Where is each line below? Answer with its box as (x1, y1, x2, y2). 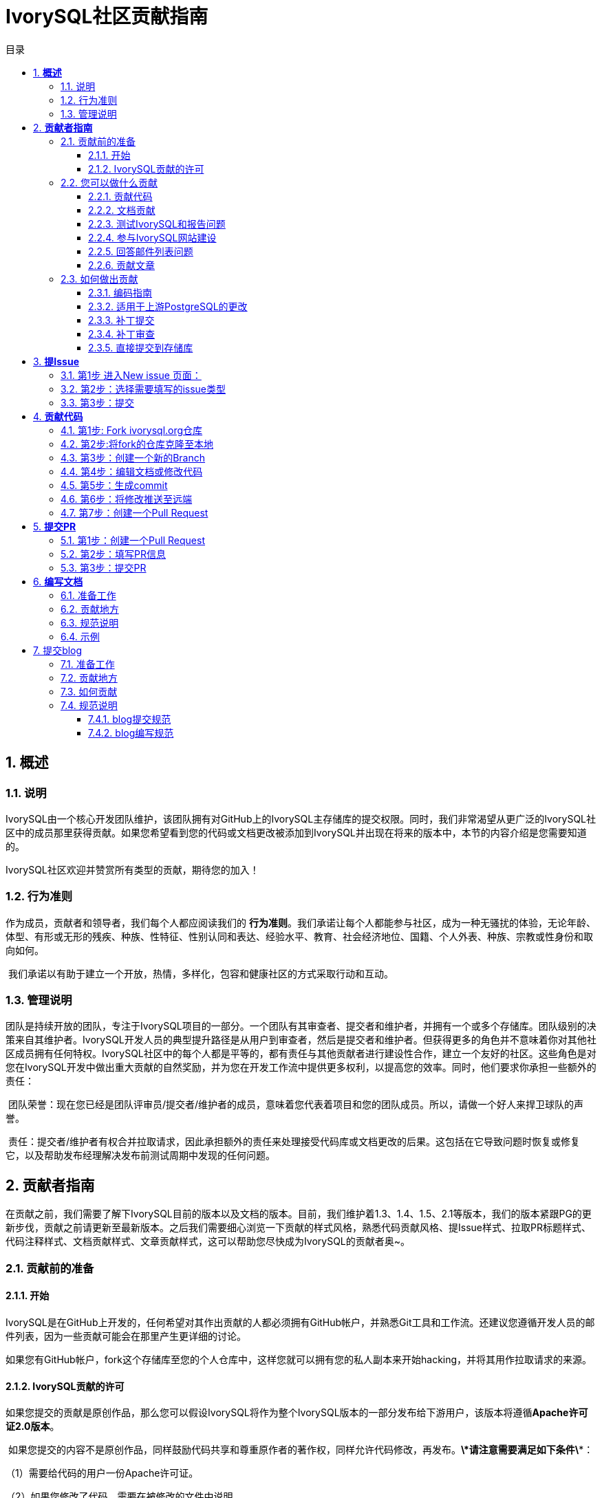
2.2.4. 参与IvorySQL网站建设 (88, 231, 217, 243)
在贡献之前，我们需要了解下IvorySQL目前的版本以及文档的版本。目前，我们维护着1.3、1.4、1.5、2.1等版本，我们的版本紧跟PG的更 (6, 1208, 592, 1220)
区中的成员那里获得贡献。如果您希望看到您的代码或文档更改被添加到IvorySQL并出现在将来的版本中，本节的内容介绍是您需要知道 (6, 826, 587, 838)
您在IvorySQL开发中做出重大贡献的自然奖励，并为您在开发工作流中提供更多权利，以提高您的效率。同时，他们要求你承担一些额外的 (6, 1061, 596, 1074)
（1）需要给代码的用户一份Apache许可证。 (6, 1467, 199, 1479)
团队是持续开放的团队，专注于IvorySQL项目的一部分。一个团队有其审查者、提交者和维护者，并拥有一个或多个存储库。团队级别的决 (6, 1020, 596, 1032)
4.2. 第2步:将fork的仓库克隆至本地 (61, 437, 214, 450)
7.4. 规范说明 (61, 699, 118, 711)
